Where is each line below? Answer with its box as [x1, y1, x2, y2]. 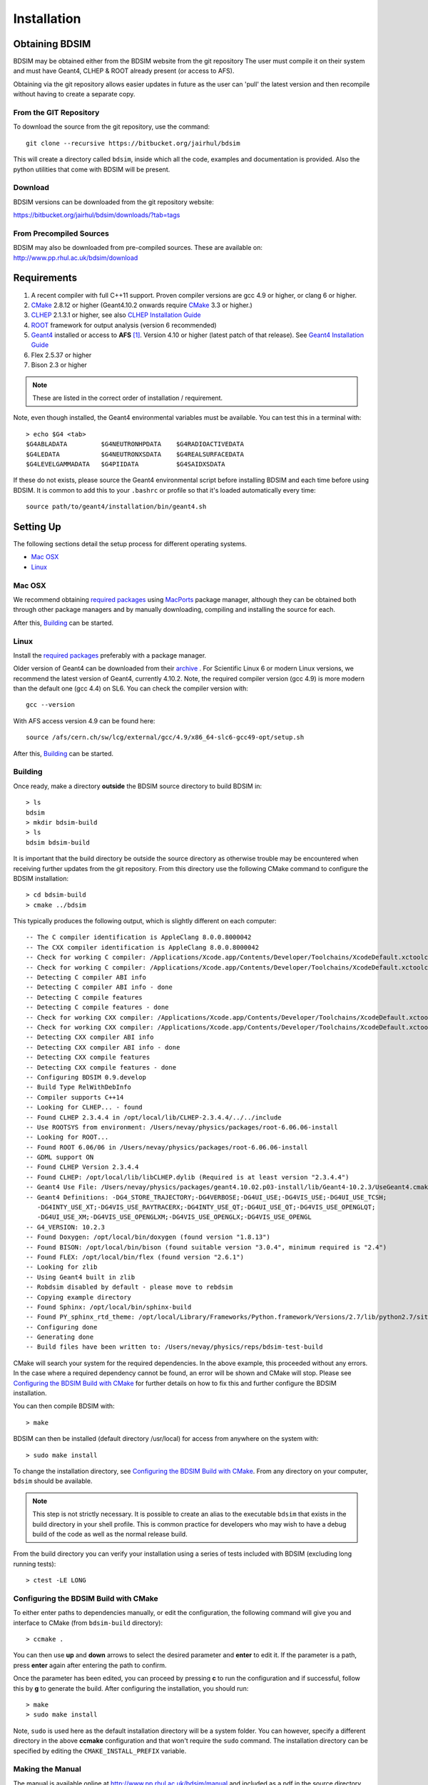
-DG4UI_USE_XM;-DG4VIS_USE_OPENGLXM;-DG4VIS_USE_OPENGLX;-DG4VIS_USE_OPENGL [36, 1213, 312, 1221]
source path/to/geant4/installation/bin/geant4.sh [26, 503, 207, 511]
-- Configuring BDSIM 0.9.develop [26, 1073, 146, 1081]
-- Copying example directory [26, 1293, 132, 1301]
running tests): [13, 1559, 56, 1568]
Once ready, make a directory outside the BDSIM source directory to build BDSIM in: [13, 782, 263, 790]
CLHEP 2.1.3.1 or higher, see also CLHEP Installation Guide [31, 311, 201, 319]
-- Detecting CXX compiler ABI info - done [26, 1043, 180, 1051]
